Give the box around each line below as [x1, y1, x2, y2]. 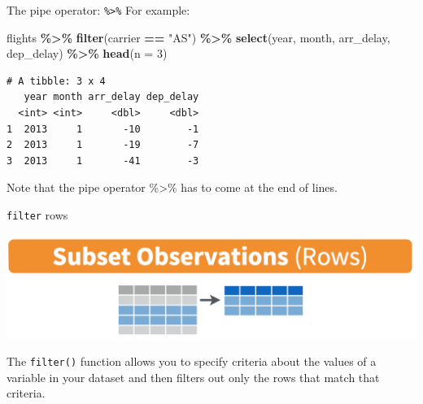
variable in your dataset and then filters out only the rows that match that [7, 368, 380, 385]
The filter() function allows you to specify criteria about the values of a [7, 353, 377, 370]
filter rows [7, 206, 68, 223]
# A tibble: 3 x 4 [7, 75, 106, 87]
